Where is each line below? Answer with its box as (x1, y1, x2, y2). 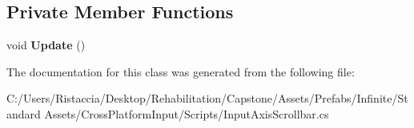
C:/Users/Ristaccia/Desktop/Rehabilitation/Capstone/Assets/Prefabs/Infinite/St (6, 90, 408, 107)
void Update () (6, 37, 86, 53)
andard (6, 105, 41, 122)
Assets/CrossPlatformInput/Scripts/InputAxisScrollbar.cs (44, 105, 329, 122)
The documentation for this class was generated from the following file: (6, 63, 355, 80)
